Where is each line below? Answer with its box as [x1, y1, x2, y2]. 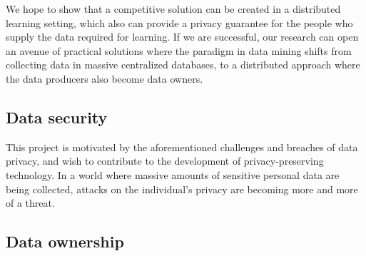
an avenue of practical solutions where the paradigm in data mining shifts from [6, 43, 352, 58]
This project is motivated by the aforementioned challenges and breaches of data [6, 139, 358, 154]
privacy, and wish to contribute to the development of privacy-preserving [6, 153, 324, 168]
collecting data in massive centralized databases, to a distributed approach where [6, 57, 360, 72]
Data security [6, 106, 108, 128]
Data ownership [6, 230, 124, 252]
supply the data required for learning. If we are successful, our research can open [6, 29, 359, 44]
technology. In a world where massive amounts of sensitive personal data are [6, 167, 340, 182]
